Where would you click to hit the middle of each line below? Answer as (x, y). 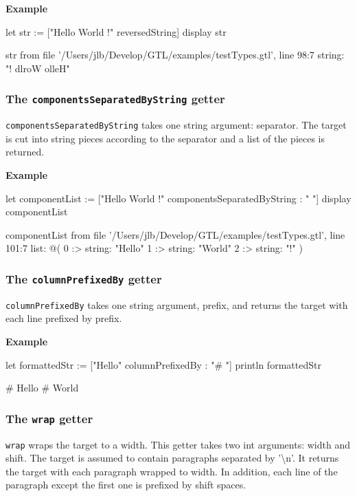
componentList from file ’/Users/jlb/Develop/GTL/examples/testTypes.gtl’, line (175, 234)
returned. (25, 152)
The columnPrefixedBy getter (84, 278)
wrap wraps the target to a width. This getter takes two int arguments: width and (178, 444)
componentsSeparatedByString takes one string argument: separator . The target (176, 125)
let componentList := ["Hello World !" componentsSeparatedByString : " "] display (178, 198)
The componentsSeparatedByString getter (115, 99)
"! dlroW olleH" (38, 68)
